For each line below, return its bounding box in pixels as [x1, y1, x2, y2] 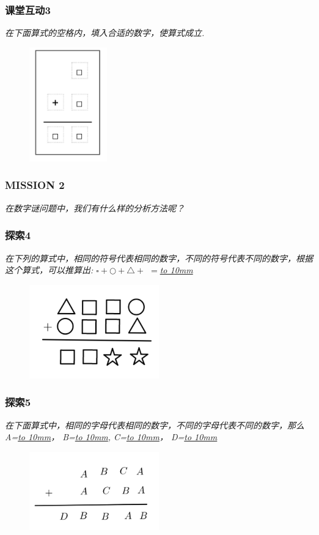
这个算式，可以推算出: [5, 264, 94, 276]
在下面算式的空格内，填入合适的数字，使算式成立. [5, 26, 205, 39]
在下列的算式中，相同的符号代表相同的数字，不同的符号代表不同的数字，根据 [5, 251, 313, 264]
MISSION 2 [5, 177, 65, 193]
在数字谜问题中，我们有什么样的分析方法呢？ [5, 201, 185, 214]
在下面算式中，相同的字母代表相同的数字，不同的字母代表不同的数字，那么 [5, 418, 304, 431]
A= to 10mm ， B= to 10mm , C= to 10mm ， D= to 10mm [5, 430, 218, 443]
